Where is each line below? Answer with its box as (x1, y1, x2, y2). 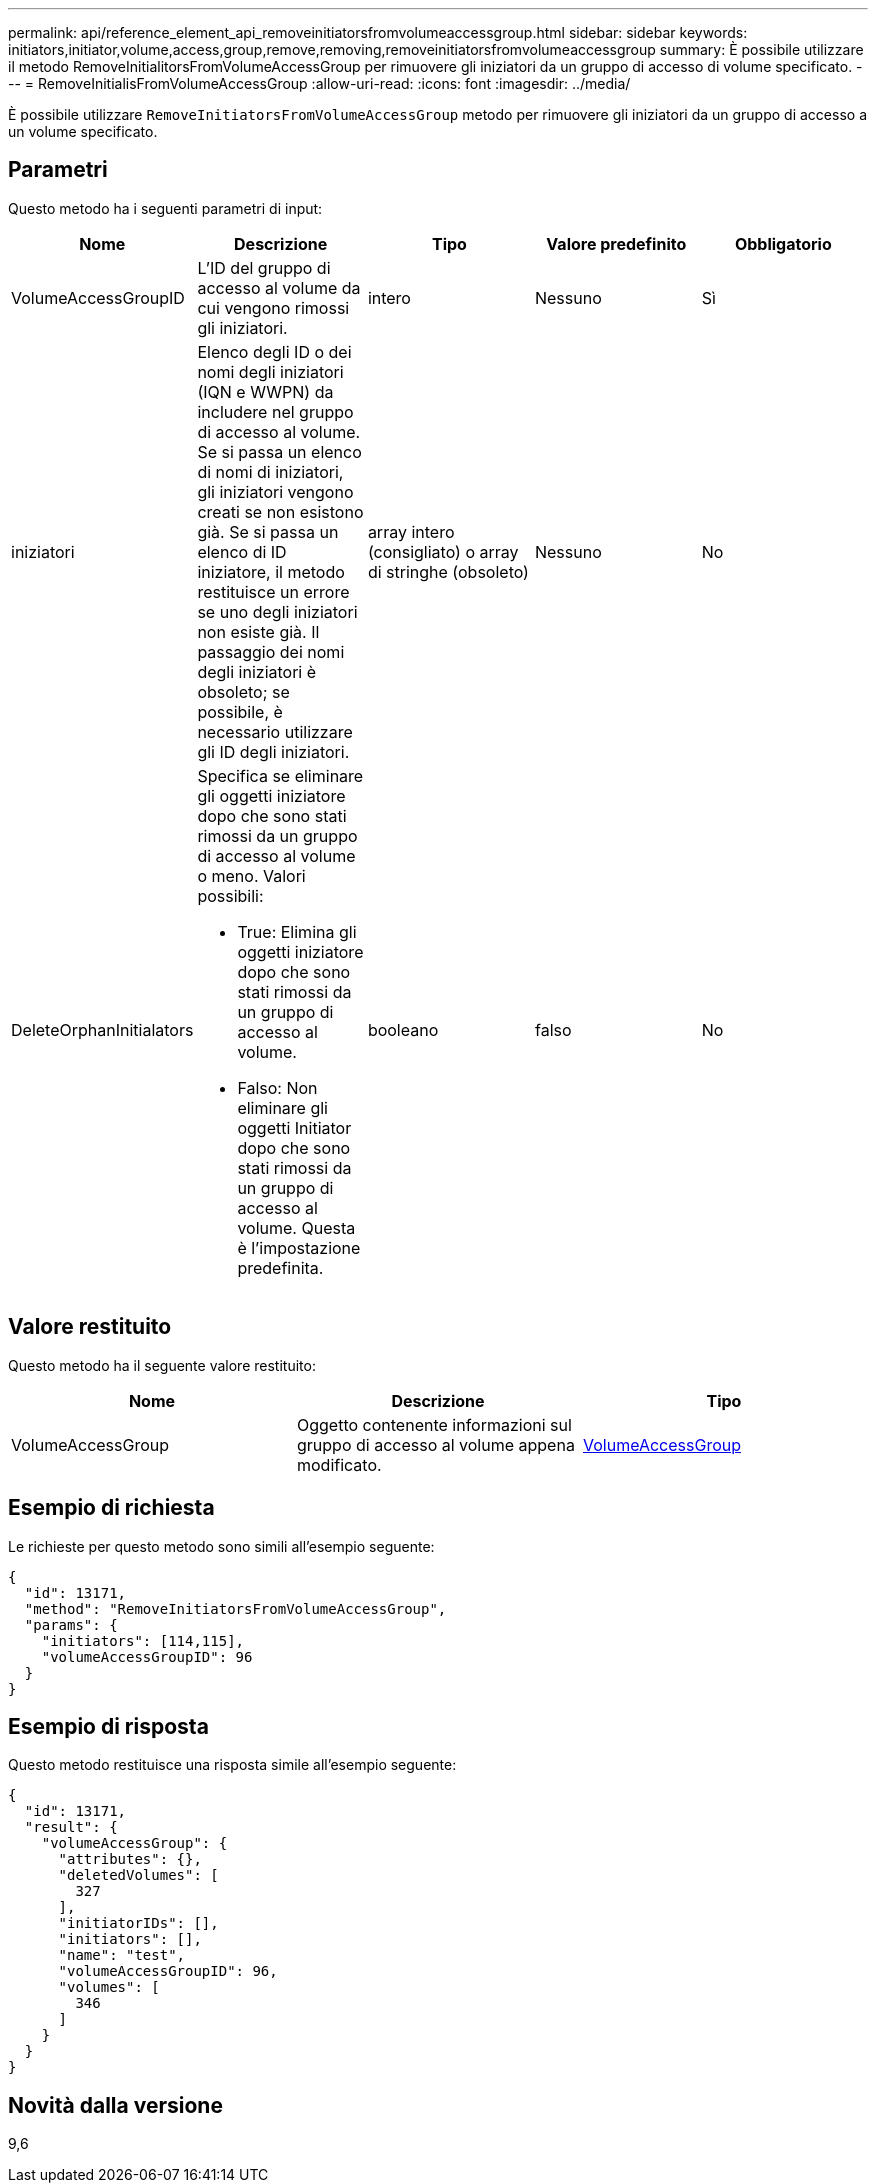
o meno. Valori (197, 865, 306, 886)
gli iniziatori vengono (197, 481, 354, 502)
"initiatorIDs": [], (58, 1915, 219, 1932)
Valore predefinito (546, 233, 687, 254)
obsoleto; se (197, 681, 290, 702)
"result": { (24, 1819, 118, 1836)
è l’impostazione (237, 1237, 361, 1258)
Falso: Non (237, 1077, 318, 1098)
